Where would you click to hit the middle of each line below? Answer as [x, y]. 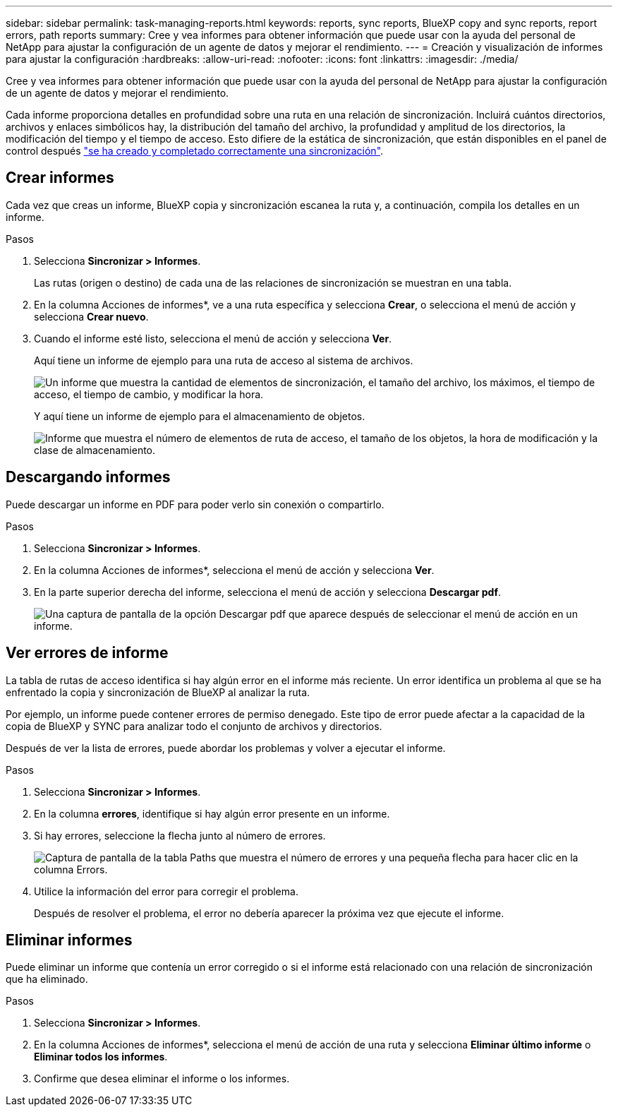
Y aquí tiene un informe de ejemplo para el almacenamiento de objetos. [200, 416]
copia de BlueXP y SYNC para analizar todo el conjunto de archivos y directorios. [194, 726]
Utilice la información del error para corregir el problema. [166, 891]
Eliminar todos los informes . [101, 1057]
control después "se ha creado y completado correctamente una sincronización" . [195, 151]
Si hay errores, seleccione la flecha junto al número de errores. [180, 835]
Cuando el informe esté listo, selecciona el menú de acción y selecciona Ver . [213, 338]
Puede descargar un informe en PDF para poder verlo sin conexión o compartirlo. [195, 504]
